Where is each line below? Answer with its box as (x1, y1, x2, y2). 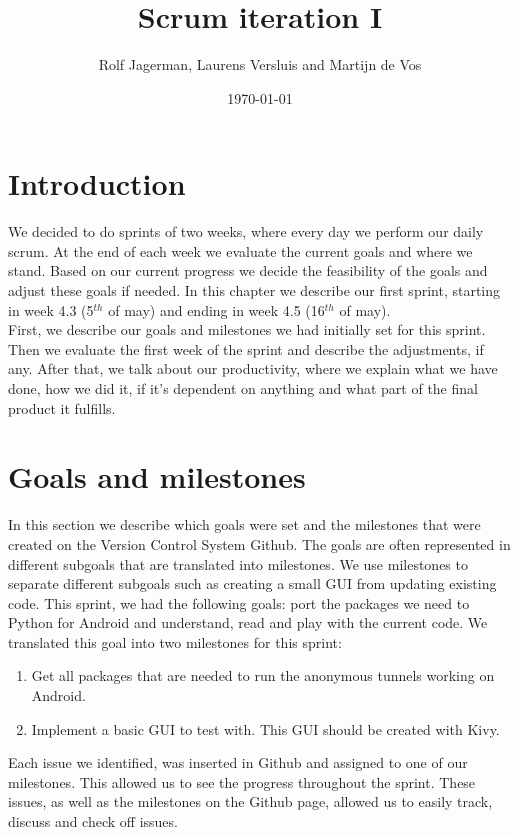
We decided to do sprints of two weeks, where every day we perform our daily (8, 221, 484, 242)
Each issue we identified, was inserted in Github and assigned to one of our (8, 752, 468, 773)
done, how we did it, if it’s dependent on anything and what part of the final (8, 378, 478, 398)
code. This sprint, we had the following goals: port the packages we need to (8, 592, 470, 613)
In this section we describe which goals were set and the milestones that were (8, 514, 481, 535)
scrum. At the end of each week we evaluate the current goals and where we (8, 240, 473, 261)
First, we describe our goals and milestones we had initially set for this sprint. (8, 319, 486, 340)
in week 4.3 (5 (8, 299, 94, 320)
